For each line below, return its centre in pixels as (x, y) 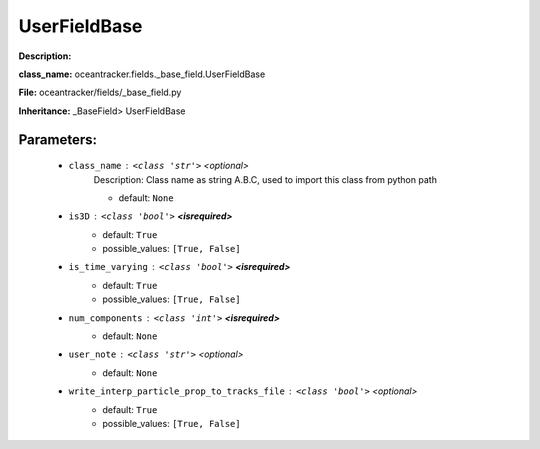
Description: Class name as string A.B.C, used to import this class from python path (265, 179)
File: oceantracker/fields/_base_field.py (100, 92)
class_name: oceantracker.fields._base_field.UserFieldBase (142, 74)
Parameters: (57, 139)
